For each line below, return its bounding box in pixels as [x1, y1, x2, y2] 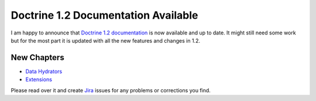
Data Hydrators [25, 68, 63, 75]
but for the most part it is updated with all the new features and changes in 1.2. [11, 37, 200, 44]
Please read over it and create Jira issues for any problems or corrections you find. [11, 86, 211, 93]
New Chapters [11, 53, 64, 62]
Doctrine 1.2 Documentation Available [11, 9, 198, 22]
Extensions [25, 76, 53, 83]
